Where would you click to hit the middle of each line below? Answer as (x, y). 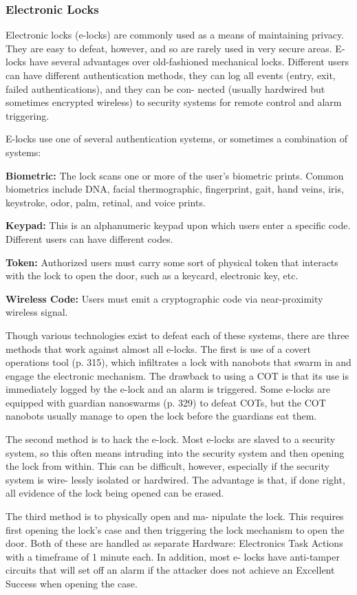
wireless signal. (37, 312)
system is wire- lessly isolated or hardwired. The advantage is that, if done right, (175, 479)
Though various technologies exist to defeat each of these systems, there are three (177, 335)
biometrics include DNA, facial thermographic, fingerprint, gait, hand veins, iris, (175, 189)
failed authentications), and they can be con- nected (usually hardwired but (165, 88)
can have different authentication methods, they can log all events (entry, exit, (171, 75)
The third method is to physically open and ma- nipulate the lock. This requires (175, 516)
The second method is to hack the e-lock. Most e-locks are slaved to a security (171, 439)
